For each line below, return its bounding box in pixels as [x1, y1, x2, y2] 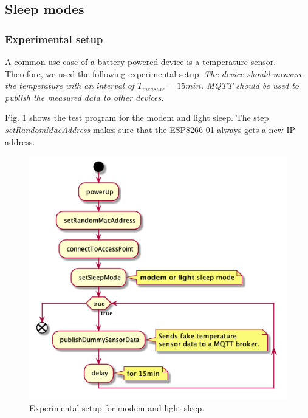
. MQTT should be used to [200, 79, 299, 92]
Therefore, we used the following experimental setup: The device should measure [5, 67, 303, 80]
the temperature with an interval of [5, 79, 135, 92]
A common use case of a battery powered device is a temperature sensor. [5, 55, 276, 67]
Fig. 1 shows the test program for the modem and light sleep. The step [5, 111, 269, 124]
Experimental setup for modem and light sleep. [29, 402, 205, 414]
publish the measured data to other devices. [5, 91, 164, 103]
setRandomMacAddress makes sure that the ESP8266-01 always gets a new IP [5, 123, 295, 135]
